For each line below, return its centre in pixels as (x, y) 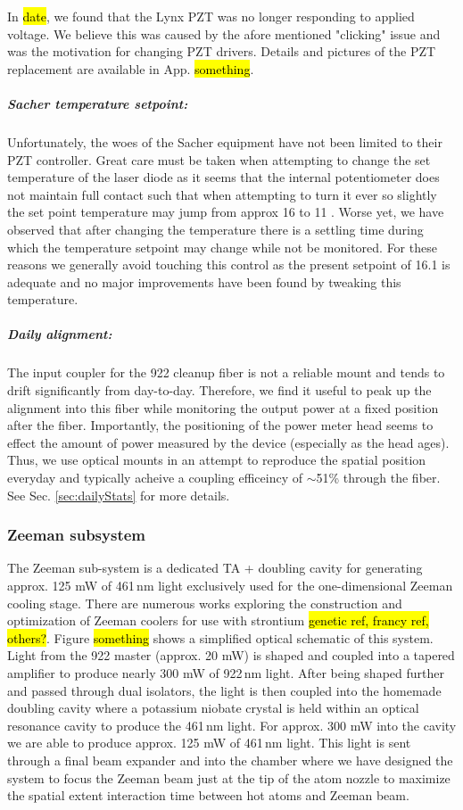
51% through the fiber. (378, 477)
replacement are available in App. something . (131, 68)
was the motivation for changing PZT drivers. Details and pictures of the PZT (222, 51)
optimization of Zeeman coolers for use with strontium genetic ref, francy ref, (218, 620)
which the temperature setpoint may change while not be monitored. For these (222, 247)
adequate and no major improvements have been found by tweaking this (204, 281)
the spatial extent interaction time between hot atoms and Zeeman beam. (208, 795)
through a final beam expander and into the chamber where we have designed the (230, 760)
